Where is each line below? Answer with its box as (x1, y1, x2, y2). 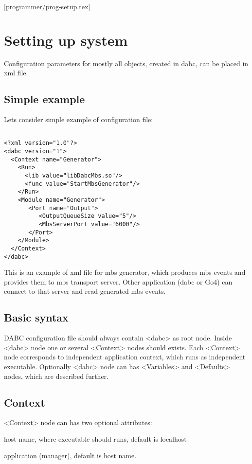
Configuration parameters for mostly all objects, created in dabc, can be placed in (4, 58, 249, 68)
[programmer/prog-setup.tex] (4, 1, 90, 11)
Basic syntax (4, 310, 69, 325)
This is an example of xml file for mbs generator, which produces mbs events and (4, 267, 246, 277)
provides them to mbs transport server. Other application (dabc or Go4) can (4, 276, 233, 286)
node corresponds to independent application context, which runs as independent (4, 352, 246, 362)
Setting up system (4, 30, 128, 50)
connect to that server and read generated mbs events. (4, 286, 166, 296)
